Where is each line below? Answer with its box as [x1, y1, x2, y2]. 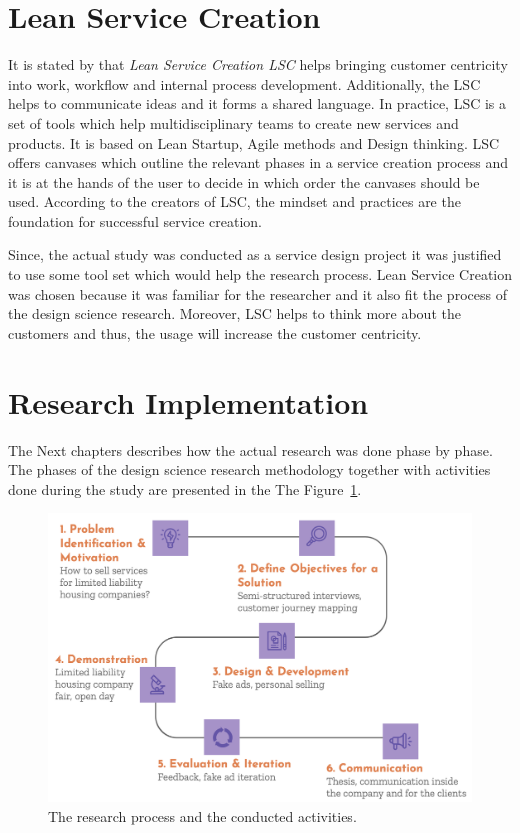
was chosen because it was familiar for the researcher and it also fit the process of [8, 283, 507, 304]
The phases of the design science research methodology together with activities [8, 459, 491, 480]
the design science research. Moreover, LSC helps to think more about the [8, 303, 461, 324]
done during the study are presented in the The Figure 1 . [8, 478, 362, 499]
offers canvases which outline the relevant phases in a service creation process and [8, 152, 509, 173]
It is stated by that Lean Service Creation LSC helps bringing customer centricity [8, 54, 508, 75]
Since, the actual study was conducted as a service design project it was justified [8, 244, 502, 265]
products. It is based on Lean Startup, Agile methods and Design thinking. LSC [8, 132, 500, 153]
